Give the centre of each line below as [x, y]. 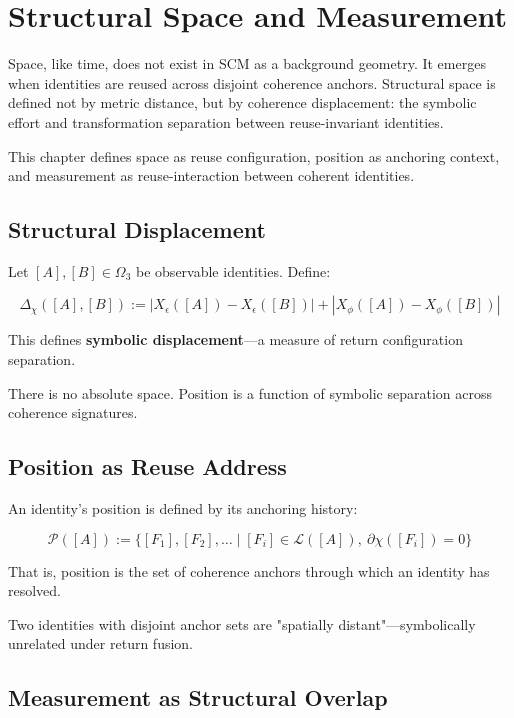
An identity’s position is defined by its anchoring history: [183, 508]
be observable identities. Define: [233, 270]
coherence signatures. [73, 412]
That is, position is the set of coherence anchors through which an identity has [249, 570]
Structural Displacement [137, 229]
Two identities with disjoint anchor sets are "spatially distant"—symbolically [242, 623]
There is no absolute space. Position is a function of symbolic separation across [250, 392]
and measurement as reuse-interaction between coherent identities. [211, 175]
